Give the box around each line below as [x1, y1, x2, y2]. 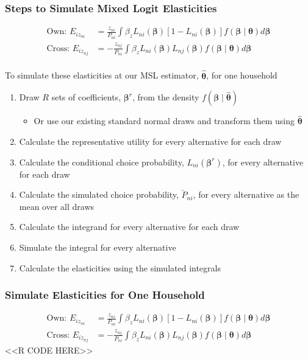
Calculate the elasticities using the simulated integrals [19, 261, 221, 274]
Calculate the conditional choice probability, [19, 155, 184, 168]
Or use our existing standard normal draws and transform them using [34, 114, 295, 127]
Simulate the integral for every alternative [19, 240, 176, 253]
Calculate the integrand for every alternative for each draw [19, 220, 240, 233]
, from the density [132, 91, 199, 103]
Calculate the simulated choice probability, [19, 188, 179, 201]
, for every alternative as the [193, 188, 299, 201]
